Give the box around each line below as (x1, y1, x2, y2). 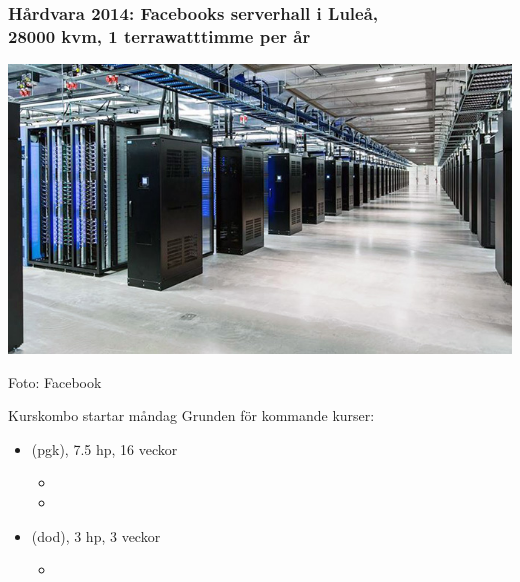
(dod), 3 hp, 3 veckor (31, 525, 161, 546)
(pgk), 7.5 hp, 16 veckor (31, 438, 178, 459)
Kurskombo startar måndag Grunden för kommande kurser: (8, 405, 375, 426)
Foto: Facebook (8, 371, 102, 392)
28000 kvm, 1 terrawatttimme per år (8, 23, 311, 48)
